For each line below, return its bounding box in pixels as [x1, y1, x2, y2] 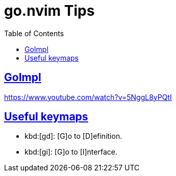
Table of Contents [4, 29, 64, 38]
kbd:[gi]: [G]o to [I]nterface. [24, 147, 117, 157]
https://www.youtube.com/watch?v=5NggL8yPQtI [4, 92, 172, 102]
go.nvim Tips [4, 2, 95, 19]
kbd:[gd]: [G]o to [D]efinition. [24, 132, 122, 141]
